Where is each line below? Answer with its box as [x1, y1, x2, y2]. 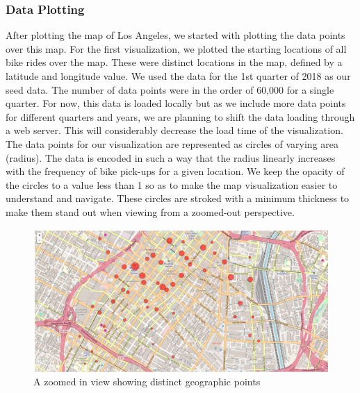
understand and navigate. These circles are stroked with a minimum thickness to [6, 191, 350, 206]
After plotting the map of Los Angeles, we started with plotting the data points [6, 28, 345, 42]
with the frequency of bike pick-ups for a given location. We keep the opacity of [6, 164, 345, 178]
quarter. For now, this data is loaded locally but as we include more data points [6, 96, 346, 110]
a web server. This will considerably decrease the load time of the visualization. [6, 123, 343, 137]
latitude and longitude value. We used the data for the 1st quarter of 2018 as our [6, 69, 351, 83]
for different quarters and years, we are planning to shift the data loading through [6, 109, 355, 124]
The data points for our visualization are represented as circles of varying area [6, 136, 339, 151]
